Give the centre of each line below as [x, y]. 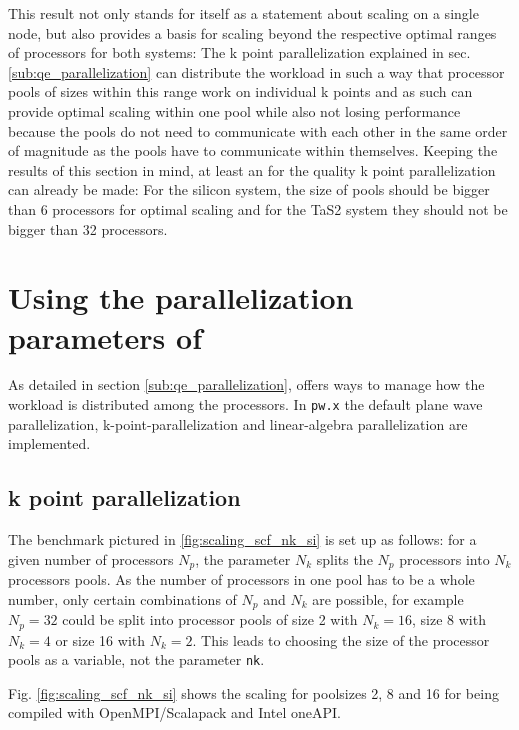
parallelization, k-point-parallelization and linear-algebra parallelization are [238, 423]
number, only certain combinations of [122, 598]
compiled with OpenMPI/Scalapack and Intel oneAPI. [174, 712]
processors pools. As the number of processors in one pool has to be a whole [241, 579]
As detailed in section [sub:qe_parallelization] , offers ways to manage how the [246, 384]
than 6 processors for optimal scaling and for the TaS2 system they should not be [258, 208]
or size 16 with [100, 639]
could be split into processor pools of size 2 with [210, 619]
